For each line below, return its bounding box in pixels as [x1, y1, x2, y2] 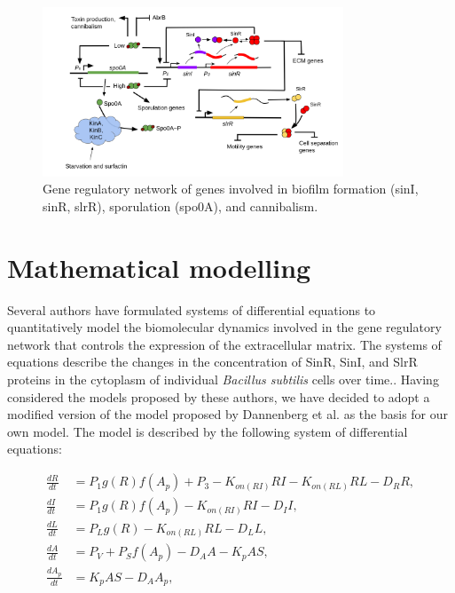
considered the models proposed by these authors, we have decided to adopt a [7, 387, 430, 406]
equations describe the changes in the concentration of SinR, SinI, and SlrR [7, 352, 418, 371]
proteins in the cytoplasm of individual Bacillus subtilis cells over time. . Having [7, 370, 439, 389]
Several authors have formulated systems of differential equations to [7, 300, 376, 319]
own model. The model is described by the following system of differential [7, 422, 408, 440]
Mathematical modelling [7, 249, 311, 285]
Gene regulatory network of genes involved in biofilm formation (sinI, [43, 179, 419, 198]
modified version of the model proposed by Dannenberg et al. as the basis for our [7, 405, 449, 423]
